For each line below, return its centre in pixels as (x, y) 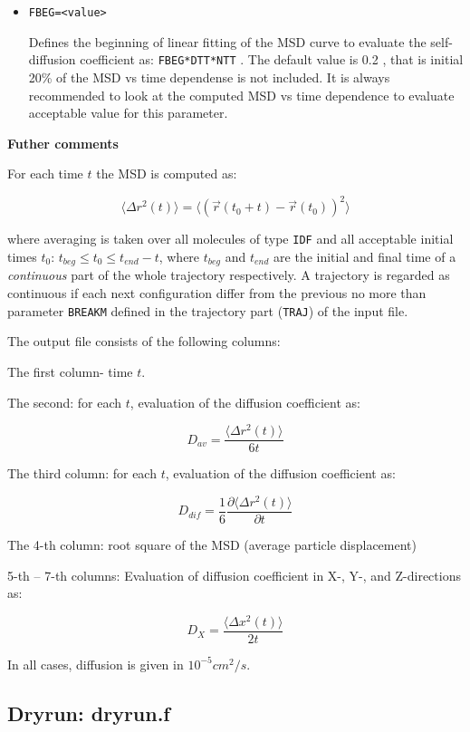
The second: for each (65, 402)
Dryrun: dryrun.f (89, 713)
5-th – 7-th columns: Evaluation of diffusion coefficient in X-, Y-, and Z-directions (234, 575)
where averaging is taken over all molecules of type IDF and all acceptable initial (230, 239)
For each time (45, 173)
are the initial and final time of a (365, 257)
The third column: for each (82, 473)
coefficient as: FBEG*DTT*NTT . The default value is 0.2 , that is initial (272, 59)
